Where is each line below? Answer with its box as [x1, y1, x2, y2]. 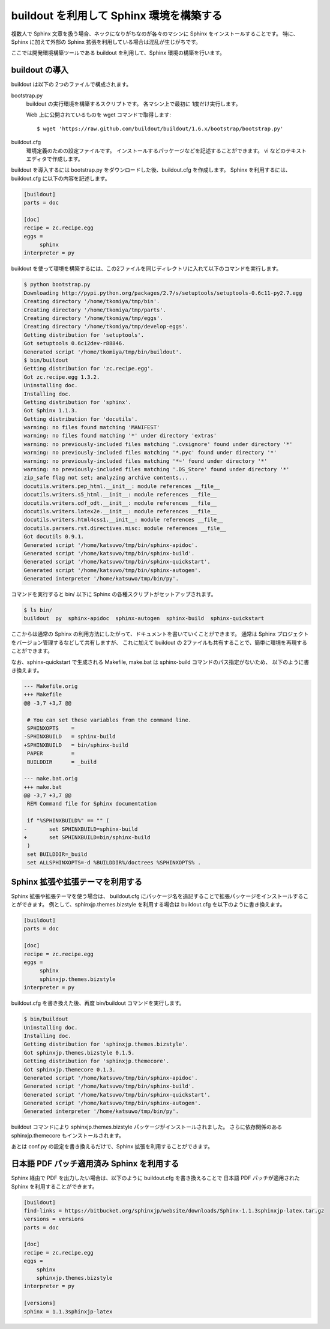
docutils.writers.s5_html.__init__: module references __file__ [23, 491, 217, 498]
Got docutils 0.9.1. [23, 533, 84, 540]
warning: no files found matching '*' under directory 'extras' [23, 432, 217, 439]
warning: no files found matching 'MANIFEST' [23, 424, 160, 431]
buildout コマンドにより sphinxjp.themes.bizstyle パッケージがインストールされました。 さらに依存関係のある [11, 1123, 283, 1131]
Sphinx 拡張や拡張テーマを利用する [11, 876, 142, 887]
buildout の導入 [11, 65, 69, 75]
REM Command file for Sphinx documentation [27, 800, 157, 807]
